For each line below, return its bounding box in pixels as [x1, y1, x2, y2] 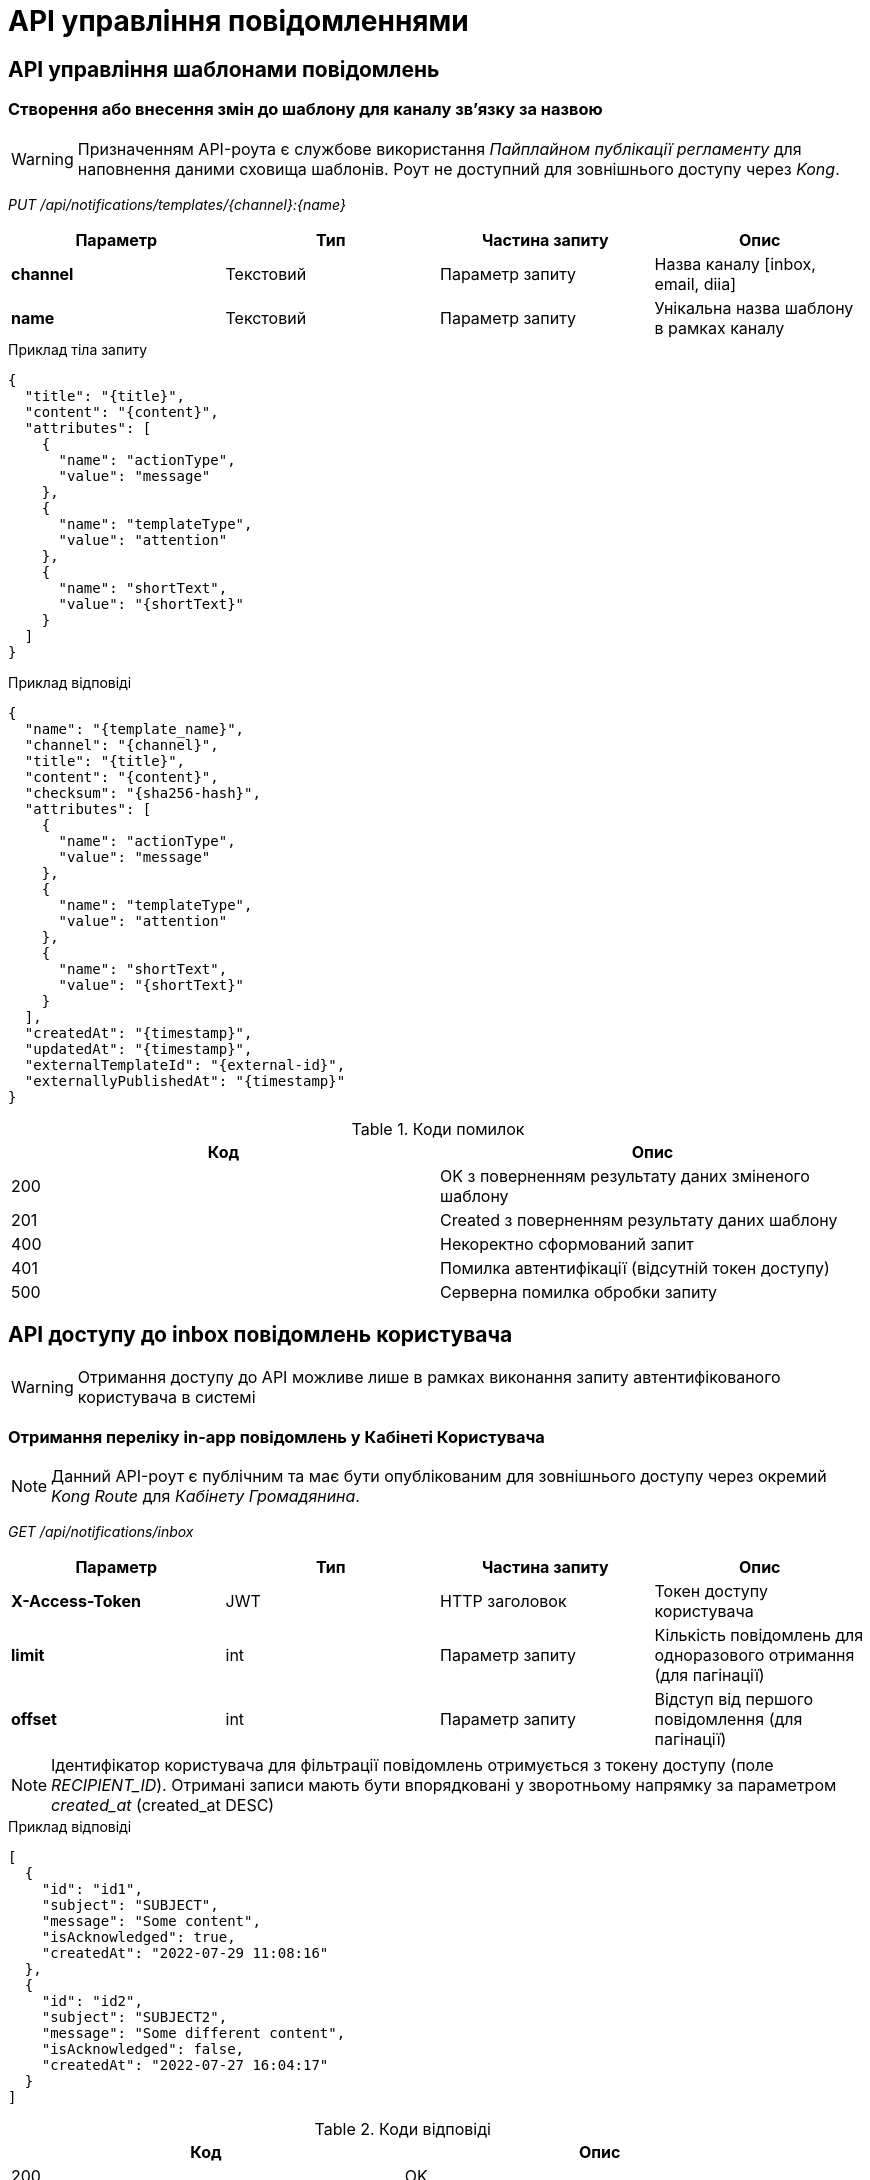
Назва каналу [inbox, [654, 253, 816, 274]
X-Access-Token [11, 1591, 141, 1612]
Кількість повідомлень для [654, 1625, 864, 1646]
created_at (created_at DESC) [51, 1795, 275, 1816]
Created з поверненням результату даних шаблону [440, 1209, 838, 1230]
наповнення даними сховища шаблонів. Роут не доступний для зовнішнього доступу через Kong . [77, 158, 840, 179]
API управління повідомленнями [8, 4, 469, 38]
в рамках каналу [654, 317, 785, 338]
